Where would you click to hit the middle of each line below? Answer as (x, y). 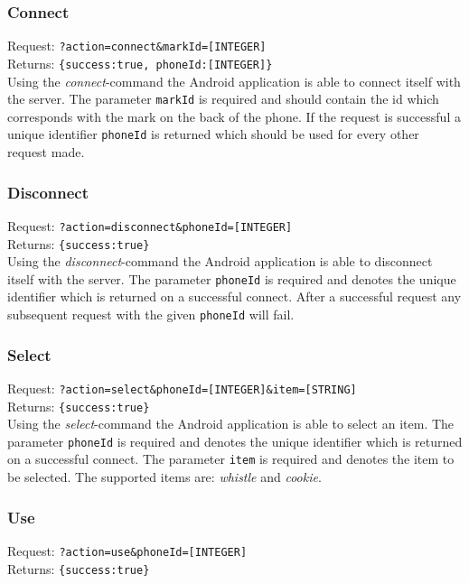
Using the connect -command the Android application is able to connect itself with (234, 81)
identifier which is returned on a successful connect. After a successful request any (234, 296)
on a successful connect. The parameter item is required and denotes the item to (231, 459)
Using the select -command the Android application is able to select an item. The (231, 424)
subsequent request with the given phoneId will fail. (151, 314)
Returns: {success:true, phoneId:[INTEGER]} (140, 63)
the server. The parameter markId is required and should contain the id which (223, 99)
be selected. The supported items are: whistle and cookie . (164, 477)
